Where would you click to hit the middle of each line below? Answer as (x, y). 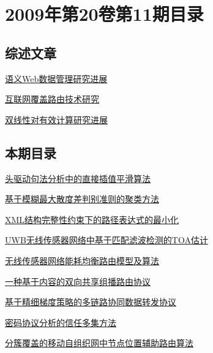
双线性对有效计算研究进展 (56, 119)
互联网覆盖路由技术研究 (52, 99)
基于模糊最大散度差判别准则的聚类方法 (82, 199)
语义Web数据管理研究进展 (56, 78)
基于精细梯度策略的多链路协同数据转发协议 (91, 302)
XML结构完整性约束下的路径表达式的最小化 (92, 219)
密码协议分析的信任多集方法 (61, 322)
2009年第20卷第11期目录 (104, 14)
